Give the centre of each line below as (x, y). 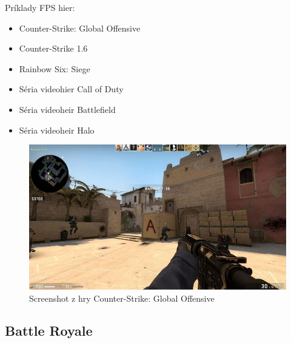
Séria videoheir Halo (57, 130)
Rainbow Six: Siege (55, 68)
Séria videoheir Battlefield (67, 109)
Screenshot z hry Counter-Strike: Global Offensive (122, 298)
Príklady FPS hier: (40, 7)
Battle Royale (49, 331)
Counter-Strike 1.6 (53, 48)
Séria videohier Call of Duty (71, 89)
